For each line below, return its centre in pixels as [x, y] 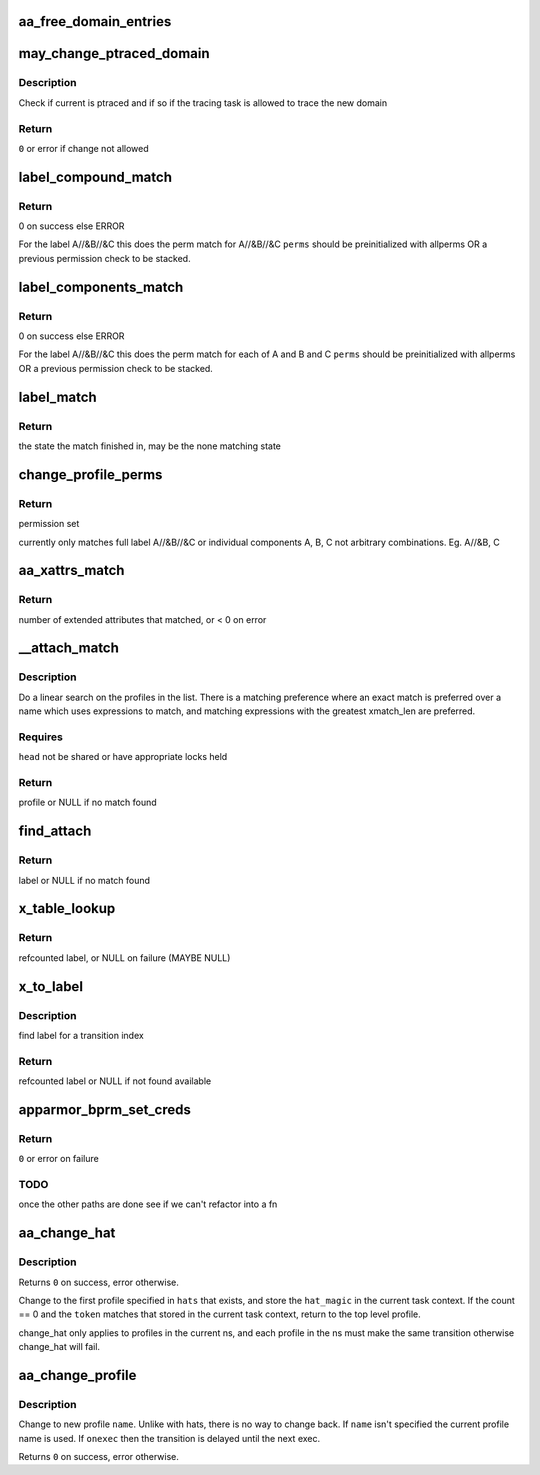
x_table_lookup [67, 908]
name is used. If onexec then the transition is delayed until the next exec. [169, 1438]
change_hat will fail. [59, 1347]
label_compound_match [95, 176]
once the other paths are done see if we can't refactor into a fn [148, 1204]
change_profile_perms [90, 474]
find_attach [55, 831]
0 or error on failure [58, 1159]
